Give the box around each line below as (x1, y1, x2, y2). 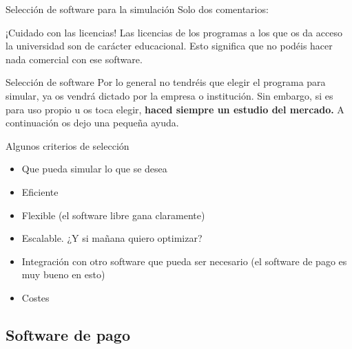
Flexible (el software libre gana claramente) (21, 207, 205, 222)
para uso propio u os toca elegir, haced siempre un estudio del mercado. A (6, 102, 344, 116)
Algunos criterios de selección (6, 138, 130, 153)
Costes (21, 290, 50, 304)
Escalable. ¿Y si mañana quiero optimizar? (21, 231, 203, 245)
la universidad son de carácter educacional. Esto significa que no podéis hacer (6, 38, 333, 53)
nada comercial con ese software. (6, 52, 143, 66)
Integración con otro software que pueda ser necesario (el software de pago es (21, 254, 347, 268)
